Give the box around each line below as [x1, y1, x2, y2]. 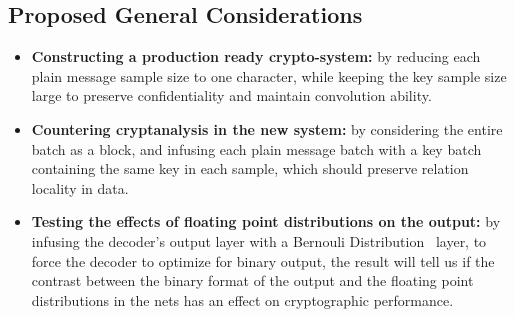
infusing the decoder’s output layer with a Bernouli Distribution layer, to [31, 230, 487, 251]
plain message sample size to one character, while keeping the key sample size [31, 65, 507, 86]
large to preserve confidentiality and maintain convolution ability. [31, 85, 432, 106]
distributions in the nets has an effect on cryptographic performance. [31, 289, 454, 310]
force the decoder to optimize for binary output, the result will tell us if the [31, 250, 495, 271]
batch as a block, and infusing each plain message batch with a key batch [31, 138, 482, 159]
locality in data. [31, 177, 129, 198]
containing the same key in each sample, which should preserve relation [31, 158, 469, 179]
